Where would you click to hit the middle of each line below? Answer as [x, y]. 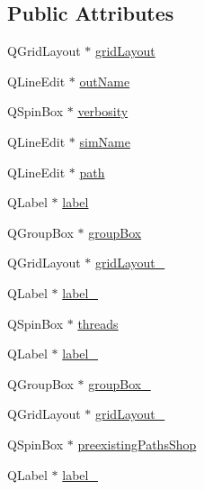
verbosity [103, 111]
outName [105, 81]
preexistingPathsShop [137, 444]
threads [98, 323]
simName [105, 141]
